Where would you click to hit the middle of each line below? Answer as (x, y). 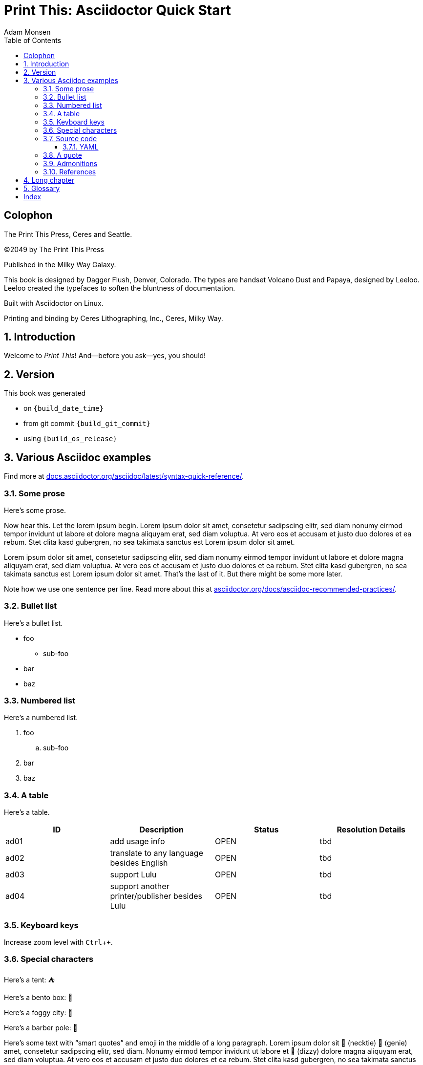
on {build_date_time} (63, 408)
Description (161, 830)
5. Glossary (42, 188)
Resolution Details (371, 830)
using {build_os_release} (70, 439)
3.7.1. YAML (81, 147)
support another (140, 886)
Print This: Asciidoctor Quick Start (117, 10)
